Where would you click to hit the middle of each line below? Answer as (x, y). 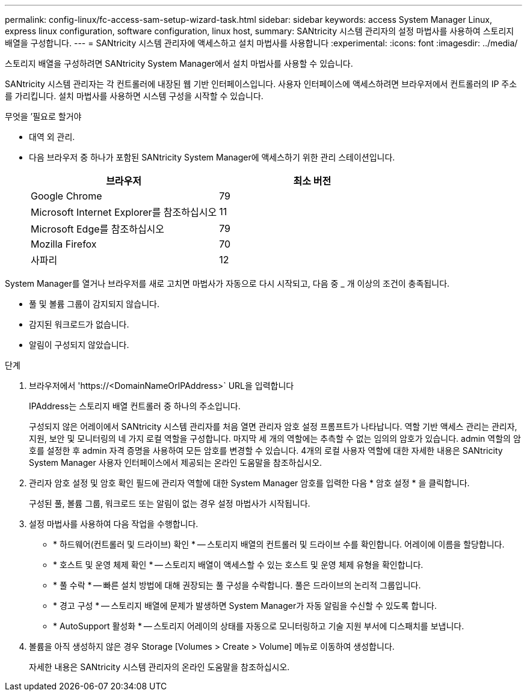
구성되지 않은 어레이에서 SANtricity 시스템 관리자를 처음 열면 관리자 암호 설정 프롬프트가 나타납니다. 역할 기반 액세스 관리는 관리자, (273, 426)
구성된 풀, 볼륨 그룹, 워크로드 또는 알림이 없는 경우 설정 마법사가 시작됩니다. (170, 503)
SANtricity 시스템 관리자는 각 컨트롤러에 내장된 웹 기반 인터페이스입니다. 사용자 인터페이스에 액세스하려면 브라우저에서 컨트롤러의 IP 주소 (261, 84)
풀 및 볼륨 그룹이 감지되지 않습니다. (94, 304)
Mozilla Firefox (64, 244)
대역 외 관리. (52, 137)
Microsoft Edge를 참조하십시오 (98, 229)
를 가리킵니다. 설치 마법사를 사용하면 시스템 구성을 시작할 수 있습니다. (134, 96)
